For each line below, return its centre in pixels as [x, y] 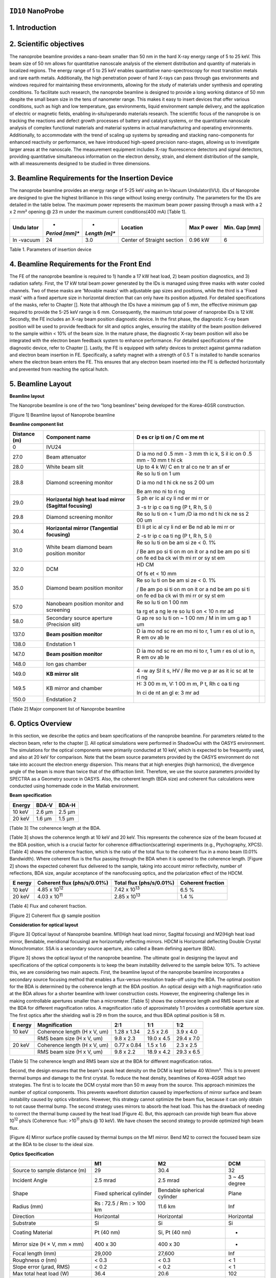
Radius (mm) [28, 1206]
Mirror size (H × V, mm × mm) [48, 1244]
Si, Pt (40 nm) [174, 1233]
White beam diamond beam [79, 547]
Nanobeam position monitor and [85, 604]
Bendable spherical [181, 1190]
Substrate [24, 1223]
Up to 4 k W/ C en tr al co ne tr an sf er [183, 467]
